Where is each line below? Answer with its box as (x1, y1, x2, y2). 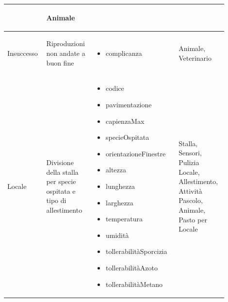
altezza (106, 165, 126, 175)
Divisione (46, 157, 74, 167)
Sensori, (179, 148, 202, 158)
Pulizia (179, 157, 199, 167)
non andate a (46, 48, 85, 58)
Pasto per (179, 214, 207, 224)
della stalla (46, 167, 79, 177)
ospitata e (46, 185, 76, 196)
